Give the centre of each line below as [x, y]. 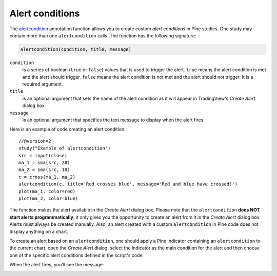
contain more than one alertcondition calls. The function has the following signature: [103, 35]
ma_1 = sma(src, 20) [44, 162]
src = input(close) [43, 155]
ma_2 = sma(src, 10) [44, 170]
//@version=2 [35, 141]
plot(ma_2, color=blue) [48, 198]
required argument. [43, 84]
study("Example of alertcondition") [65, 148]
